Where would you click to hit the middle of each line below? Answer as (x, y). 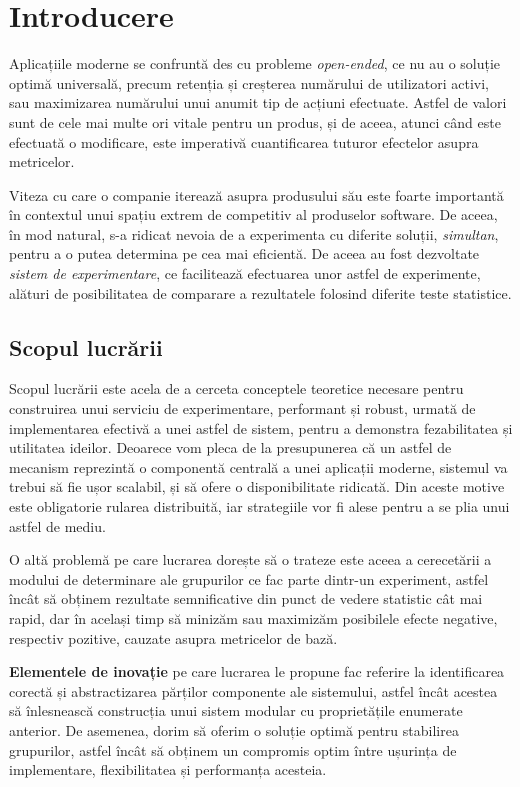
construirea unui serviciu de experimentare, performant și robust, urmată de (242, 408)
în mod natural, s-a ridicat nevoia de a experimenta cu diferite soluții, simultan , (254, 233)
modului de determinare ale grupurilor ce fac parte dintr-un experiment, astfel (249, 578)
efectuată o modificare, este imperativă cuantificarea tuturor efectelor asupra (244, 141)
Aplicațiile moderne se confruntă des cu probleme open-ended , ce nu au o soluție (255, 63)
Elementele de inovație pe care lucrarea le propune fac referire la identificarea (257, 671)
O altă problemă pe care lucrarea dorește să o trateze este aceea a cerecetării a (250, 559)
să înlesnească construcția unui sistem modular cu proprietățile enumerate (236, 710)
